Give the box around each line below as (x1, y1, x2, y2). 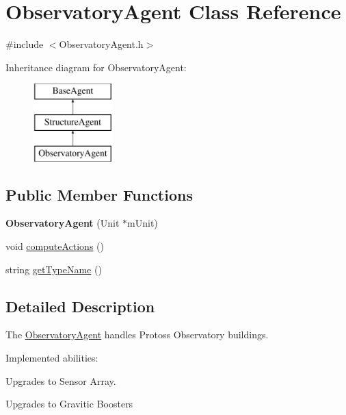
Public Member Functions (5, 184, 193, 205)
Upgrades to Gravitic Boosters (5, 397, 133, 411)
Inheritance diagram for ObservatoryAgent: (5, 60, 187, 74)
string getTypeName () (5, 262, 102, 276)
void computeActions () (5, 239, 104, 253)
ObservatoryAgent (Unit (5, 216, 120, 230)
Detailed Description (5, 295, 155, 316)
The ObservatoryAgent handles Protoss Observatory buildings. (5, 327, 269, 342)
